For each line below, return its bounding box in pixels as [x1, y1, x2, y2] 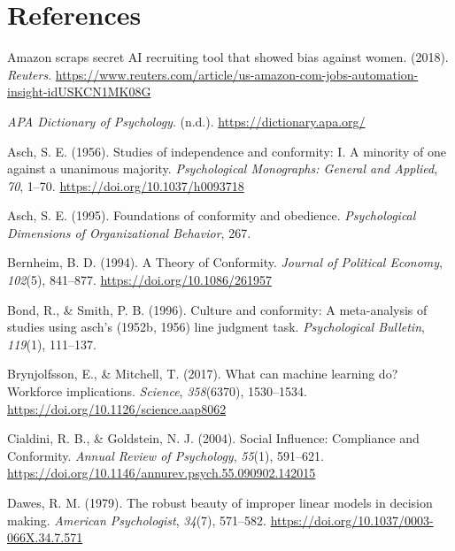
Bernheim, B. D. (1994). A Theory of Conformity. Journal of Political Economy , [7, 253, 443, 272]
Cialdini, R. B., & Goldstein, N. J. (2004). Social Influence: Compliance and [7, 429, 420, 448]
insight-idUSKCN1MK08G [7, 82, 151, 101]
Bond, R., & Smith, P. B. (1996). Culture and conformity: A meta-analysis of [7, 300, 428, 318]
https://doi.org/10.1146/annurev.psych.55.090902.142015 [7, 463, 316, 482]
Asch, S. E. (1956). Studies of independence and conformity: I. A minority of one [7, 142, 446, 160]
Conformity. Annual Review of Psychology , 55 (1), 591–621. [7, 446, 324, 464]
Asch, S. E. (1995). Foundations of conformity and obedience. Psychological [7, 206, 416, 225]
